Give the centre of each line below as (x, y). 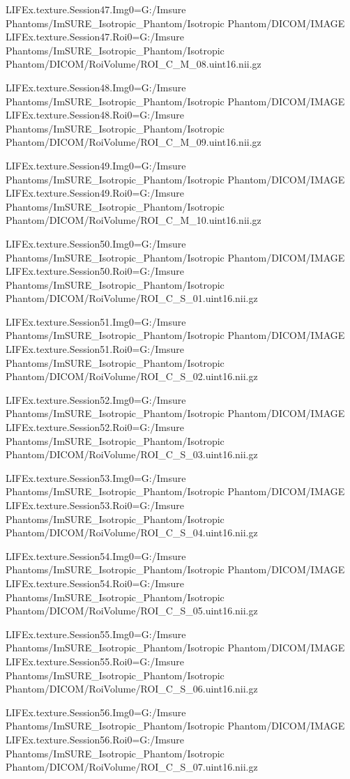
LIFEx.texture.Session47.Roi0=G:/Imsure (95, 37)
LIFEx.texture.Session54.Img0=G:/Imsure (96, 555)
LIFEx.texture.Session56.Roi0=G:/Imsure (95, 739)
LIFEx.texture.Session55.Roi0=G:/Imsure (95, 661)
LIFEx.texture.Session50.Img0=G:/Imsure (96, 243)
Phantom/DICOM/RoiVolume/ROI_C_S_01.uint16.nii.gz (132, 298)
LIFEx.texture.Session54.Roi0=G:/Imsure (95, 583)
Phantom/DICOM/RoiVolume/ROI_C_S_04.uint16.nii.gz (132, 532)
